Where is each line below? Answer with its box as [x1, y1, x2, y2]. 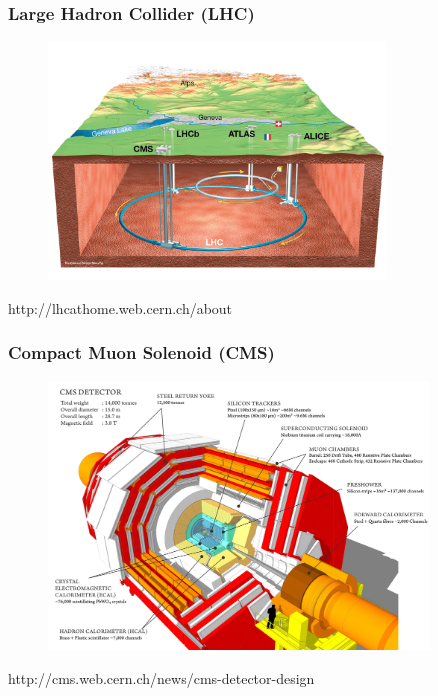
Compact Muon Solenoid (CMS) [8, 340, 275, 365]
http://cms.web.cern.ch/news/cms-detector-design [8, 667, 315, 688]
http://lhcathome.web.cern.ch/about [8, 297, 233, 318]
